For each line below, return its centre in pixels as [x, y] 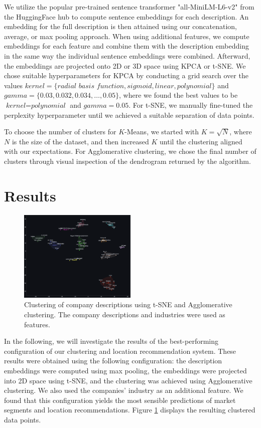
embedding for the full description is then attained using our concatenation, [120, 26]
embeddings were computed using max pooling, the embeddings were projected [125, 370]
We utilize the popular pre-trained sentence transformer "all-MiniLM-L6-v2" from [129, 7]
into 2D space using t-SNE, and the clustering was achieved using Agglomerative [128, 380]
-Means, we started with [162, 132]
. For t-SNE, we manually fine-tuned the [191, 104]
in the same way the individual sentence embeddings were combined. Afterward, [127, 55]
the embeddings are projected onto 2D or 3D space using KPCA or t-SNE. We [125, 65]
